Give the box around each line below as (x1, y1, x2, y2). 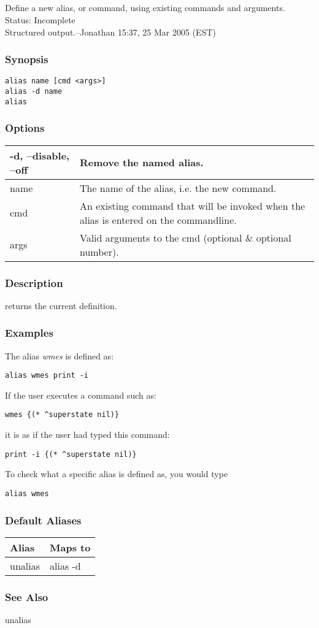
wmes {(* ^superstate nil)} (5, 410, 120, 419)
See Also (5, 589, 48, 604)
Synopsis (5, 52, 48, 67)
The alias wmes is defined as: (5, 349, 114, 362)
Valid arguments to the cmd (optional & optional (79, 230, 291, 245)
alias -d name (5, 87, 63, 96)
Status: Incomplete (5, 13, 75, 26)
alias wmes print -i (5, 371, 89, 380)
